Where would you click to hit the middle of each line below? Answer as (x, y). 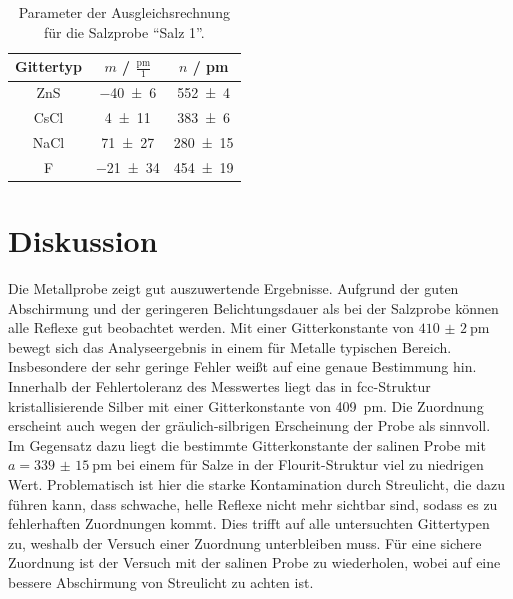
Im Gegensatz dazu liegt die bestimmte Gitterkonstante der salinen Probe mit (247, 444)
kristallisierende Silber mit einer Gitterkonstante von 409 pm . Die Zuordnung (246, 405)
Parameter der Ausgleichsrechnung (124, 12)
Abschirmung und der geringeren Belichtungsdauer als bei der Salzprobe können (253, 307)
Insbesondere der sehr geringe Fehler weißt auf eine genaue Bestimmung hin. (242, 366)
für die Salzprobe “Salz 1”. (124, 31)
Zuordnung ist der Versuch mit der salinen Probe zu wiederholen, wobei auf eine (254, 562)
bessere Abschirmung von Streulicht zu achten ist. (161, 581)
